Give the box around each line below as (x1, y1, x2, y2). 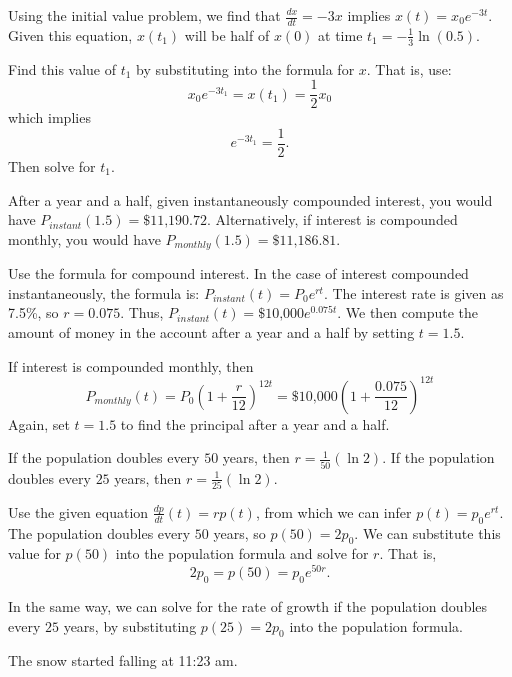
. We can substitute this (354, 522, 501, 543)
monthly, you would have (8, 228, 161, 249)
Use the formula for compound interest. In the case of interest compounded (8, 263, 469, 284)
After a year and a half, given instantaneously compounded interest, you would (8, 189, 493, 210)
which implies (8, 107, 91, 128)
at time (318, 24, 363, 45)
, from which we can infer (255, 501, 412, 522)
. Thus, (120, 302, 164, 323)
